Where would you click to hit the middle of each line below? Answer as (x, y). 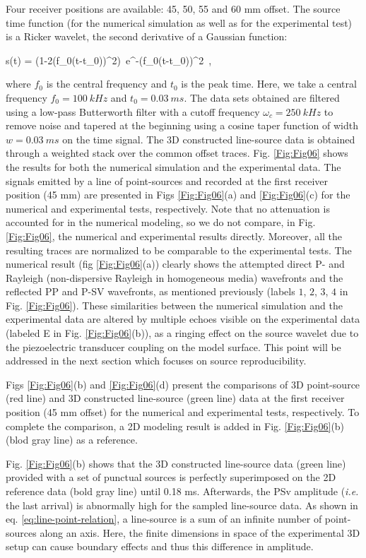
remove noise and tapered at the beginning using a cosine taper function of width (182, 125)
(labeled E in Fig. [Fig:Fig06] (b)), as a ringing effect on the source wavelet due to (182, 333)
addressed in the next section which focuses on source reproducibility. (156, 361)
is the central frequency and (107, 84)
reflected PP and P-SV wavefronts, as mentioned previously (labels (150, 291)
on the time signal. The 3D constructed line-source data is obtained (209, 139)
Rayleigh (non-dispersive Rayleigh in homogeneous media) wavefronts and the (175, 277)
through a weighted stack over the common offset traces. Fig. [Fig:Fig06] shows (177, 153)
